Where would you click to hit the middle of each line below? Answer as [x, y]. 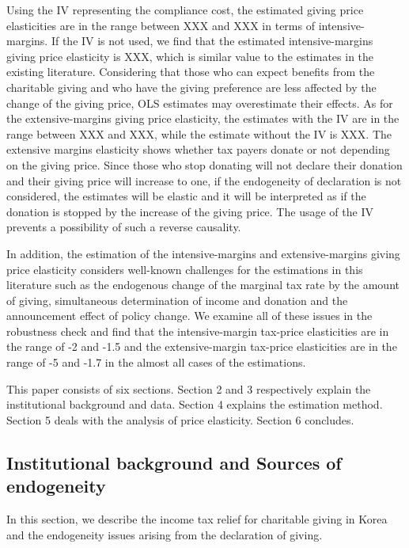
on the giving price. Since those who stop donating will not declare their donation [204, 164]
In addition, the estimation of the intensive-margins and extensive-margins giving [203, 253]
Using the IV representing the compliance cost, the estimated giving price [185, 10]
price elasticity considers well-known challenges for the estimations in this [185, 269]
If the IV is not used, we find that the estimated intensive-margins [212, 41]
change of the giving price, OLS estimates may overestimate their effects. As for [200, 103]
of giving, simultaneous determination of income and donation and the [177, 300]
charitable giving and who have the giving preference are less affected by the [191, 87]
